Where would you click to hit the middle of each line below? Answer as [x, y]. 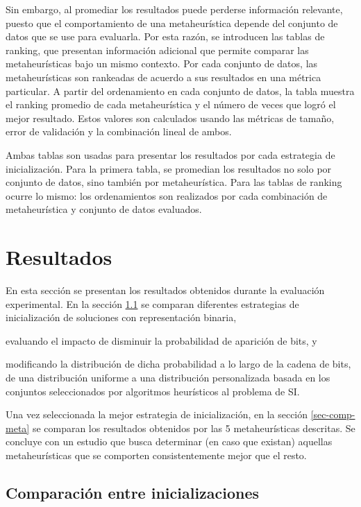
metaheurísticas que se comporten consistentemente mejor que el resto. [156, 455]
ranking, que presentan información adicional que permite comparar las [157, 50]
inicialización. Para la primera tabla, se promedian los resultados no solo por [169, 168]
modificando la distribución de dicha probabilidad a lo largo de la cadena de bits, [178, 364]
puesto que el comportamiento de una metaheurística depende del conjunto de [172, 23]
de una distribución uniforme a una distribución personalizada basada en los [168, 377]
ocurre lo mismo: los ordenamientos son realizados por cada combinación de [167, 195]
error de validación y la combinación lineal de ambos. [119, 131]
